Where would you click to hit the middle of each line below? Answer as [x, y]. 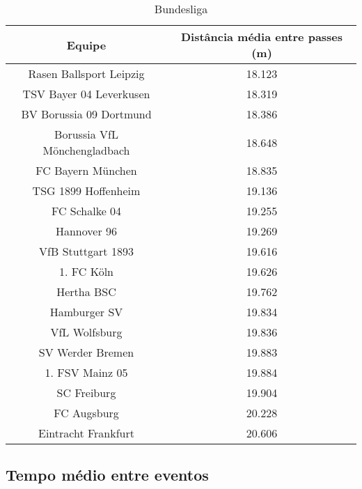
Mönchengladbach [86, 150]
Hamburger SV [86, 312]
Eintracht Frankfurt [86, 433]
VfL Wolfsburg [86, 332]
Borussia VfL [86, 134]
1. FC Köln [87, 271]
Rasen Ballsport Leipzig [86, 73]
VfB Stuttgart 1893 [86, 251]
